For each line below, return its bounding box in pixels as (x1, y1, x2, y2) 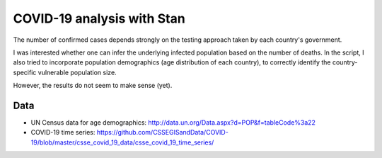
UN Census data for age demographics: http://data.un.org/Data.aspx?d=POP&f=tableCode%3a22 (30, 118, 316, 127)
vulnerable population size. (37, 68, 117, 77)
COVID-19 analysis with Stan (13, 11, 185, 26)
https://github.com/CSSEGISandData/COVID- (96, 128, 229, 137)
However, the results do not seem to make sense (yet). (13, 81, 173, 90)
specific (13, 68, 37, 77)
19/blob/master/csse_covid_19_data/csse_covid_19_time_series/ (30, 138, 214, 147)
